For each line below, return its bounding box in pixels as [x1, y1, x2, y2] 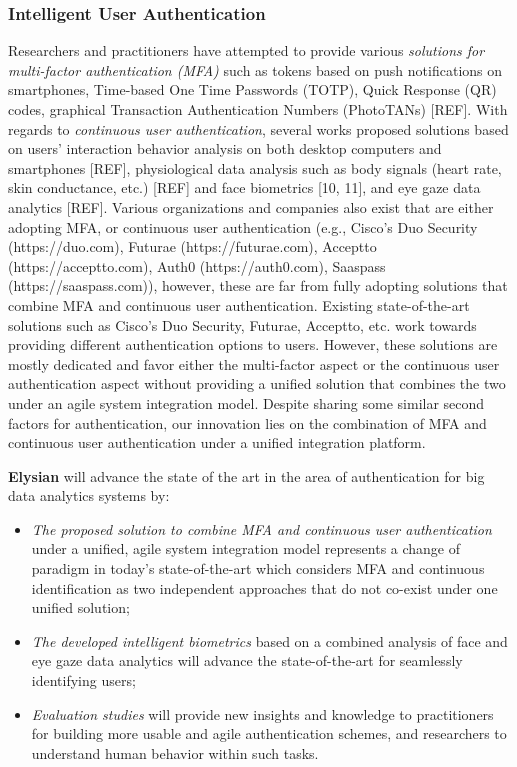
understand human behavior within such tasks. [31, 742, 319, 763]
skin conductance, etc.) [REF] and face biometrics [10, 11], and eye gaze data [8, 177, 481, 198]
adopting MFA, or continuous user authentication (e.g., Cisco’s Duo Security [8, 216, 478, 237]
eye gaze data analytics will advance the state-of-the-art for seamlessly [31, 650, 463, 671]
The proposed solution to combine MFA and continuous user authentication [31, 518, 492, 539]
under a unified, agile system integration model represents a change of [31, 538, 461, 559]
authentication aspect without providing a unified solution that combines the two [8, 373, 506, 394]
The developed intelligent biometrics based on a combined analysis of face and [31, 630, 508, 651]
